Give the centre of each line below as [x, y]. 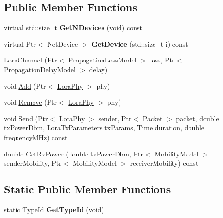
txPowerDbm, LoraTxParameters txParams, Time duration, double [104, 128]
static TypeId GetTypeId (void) [54, 209]
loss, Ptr [162, 60]
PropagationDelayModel [40, 69]
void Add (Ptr [25, 86]
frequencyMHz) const [36, 137]
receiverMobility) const [164, 163]
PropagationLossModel [102, 60]
